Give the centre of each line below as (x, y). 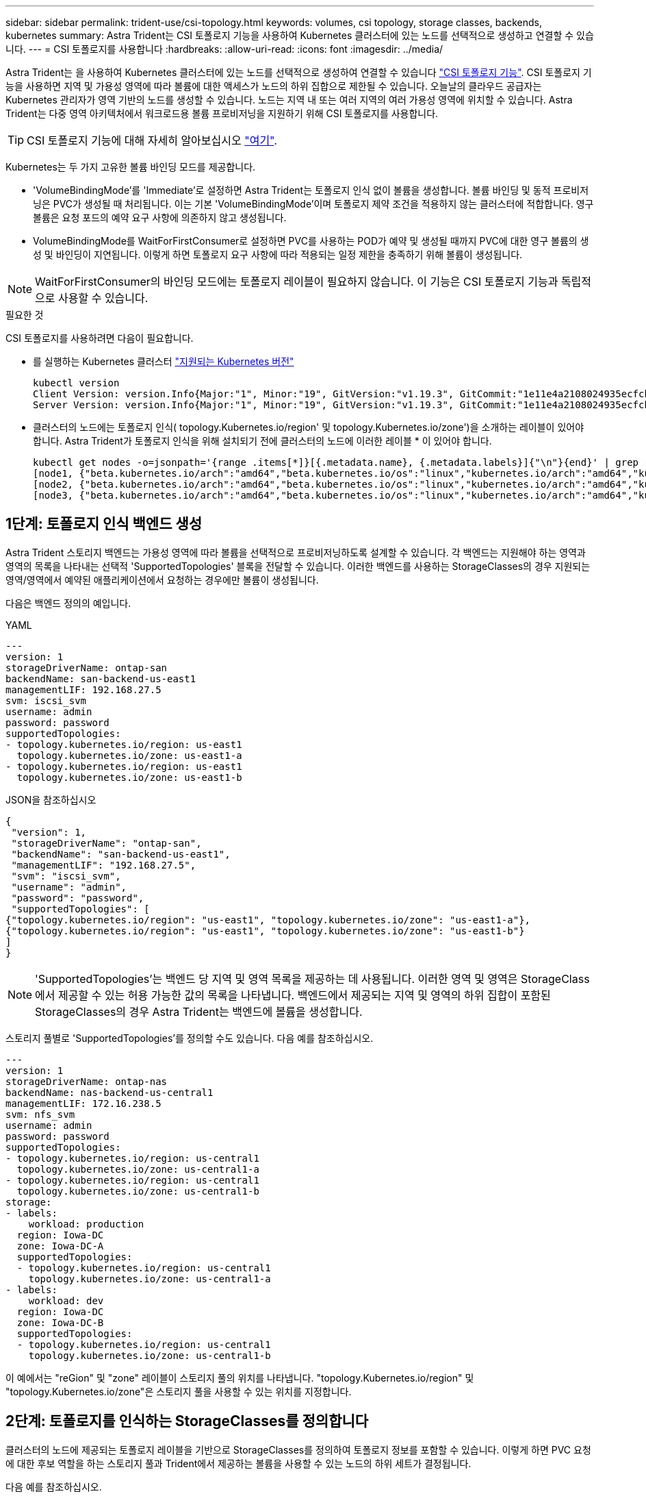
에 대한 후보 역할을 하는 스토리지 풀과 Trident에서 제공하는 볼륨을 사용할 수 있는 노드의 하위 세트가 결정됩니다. (238, 1463)
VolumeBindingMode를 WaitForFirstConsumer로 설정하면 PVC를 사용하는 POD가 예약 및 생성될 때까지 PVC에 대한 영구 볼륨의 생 (311, 241)
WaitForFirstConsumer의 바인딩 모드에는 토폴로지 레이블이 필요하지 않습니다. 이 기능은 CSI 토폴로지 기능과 (297, 282)
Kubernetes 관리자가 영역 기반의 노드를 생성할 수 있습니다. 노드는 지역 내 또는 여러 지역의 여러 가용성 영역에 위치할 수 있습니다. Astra (289, 100)
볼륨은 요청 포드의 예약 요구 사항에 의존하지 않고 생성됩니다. (160, 217)
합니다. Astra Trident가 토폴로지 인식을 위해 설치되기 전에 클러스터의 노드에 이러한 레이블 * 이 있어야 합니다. (262, 441)
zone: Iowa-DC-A (60, 1246)
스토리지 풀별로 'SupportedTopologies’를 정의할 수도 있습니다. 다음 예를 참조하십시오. (190, 1038)
